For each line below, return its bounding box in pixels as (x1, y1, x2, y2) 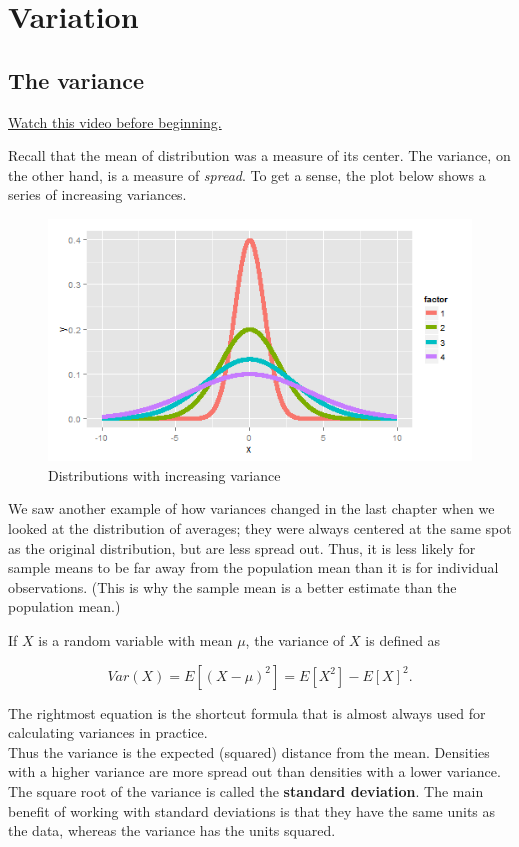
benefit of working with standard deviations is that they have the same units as (8, 800, 496, 821)
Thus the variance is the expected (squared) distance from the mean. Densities (8, 741, 490, 762)
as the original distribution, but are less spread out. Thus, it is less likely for (8, 537, 476, 558)
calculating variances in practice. (8, 722, 208, 743)
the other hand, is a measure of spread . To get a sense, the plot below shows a (8, 164, 486, 185)
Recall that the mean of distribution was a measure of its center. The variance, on (8, 145, 511, 166)
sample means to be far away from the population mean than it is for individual (8, 557, 499, 578)
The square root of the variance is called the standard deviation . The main (8, 780, 484, 801)
